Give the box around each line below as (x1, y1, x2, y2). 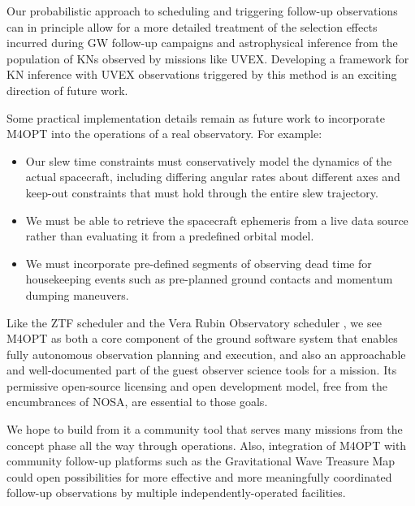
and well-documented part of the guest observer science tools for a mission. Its (6, 361, 397, 378)
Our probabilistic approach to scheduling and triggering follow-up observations (6, 2, 398, 19)
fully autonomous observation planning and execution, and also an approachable (6, 345, 406, 362)
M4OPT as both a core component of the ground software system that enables (6, 330, 398, 347)
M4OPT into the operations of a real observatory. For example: (6, 125, 322, 142)
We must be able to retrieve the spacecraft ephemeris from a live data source (25, 211, 409, 228)
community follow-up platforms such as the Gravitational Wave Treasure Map (6, 452, 396, 469)
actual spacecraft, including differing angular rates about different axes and (25, 168, 400, 185)
